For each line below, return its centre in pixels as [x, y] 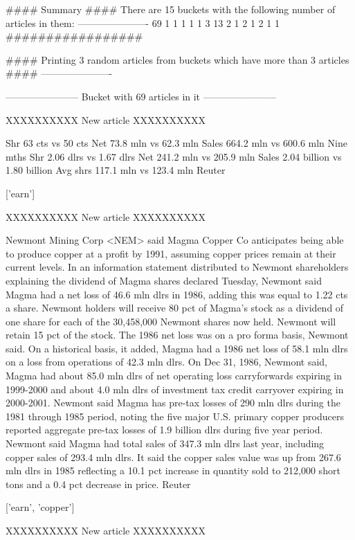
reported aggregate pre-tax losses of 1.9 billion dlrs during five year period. [164, 430]
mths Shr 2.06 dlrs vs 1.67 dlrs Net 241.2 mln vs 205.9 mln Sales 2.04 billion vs [174, 156]
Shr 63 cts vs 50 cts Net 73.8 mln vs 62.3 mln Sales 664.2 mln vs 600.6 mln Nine [176, 143]
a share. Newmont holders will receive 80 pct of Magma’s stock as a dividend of [175, 308]
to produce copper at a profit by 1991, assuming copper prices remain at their [171, 253]
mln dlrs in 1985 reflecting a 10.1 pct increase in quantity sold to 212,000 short [173, 470]
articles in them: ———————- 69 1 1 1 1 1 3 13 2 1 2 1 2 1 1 [143, 22]
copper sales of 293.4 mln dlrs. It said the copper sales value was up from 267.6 [173, 457]
